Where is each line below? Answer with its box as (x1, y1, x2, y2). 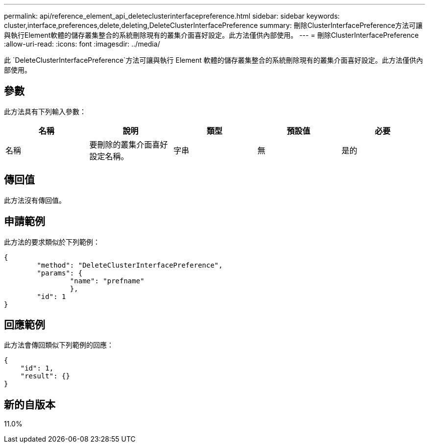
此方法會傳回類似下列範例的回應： (4, 341, 114, 349)
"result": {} (20, 372, 70, 380)
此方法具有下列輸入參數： (4, 107, 86, 116)
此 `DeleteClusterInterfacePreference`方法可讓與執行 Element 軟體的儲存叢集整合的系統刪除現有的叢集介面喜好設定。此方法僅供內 (4, 56, 423, 64)
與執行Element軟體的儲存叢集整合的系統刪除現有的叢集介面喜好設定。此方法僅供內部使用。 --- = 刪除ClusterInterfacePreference (4, 31, 419, 39)
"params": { (37, 269, 83, 277)
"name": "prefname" (70, 276, 144, 285)
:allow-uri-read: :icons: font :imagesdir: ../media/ (4, 40, 160, 48)
